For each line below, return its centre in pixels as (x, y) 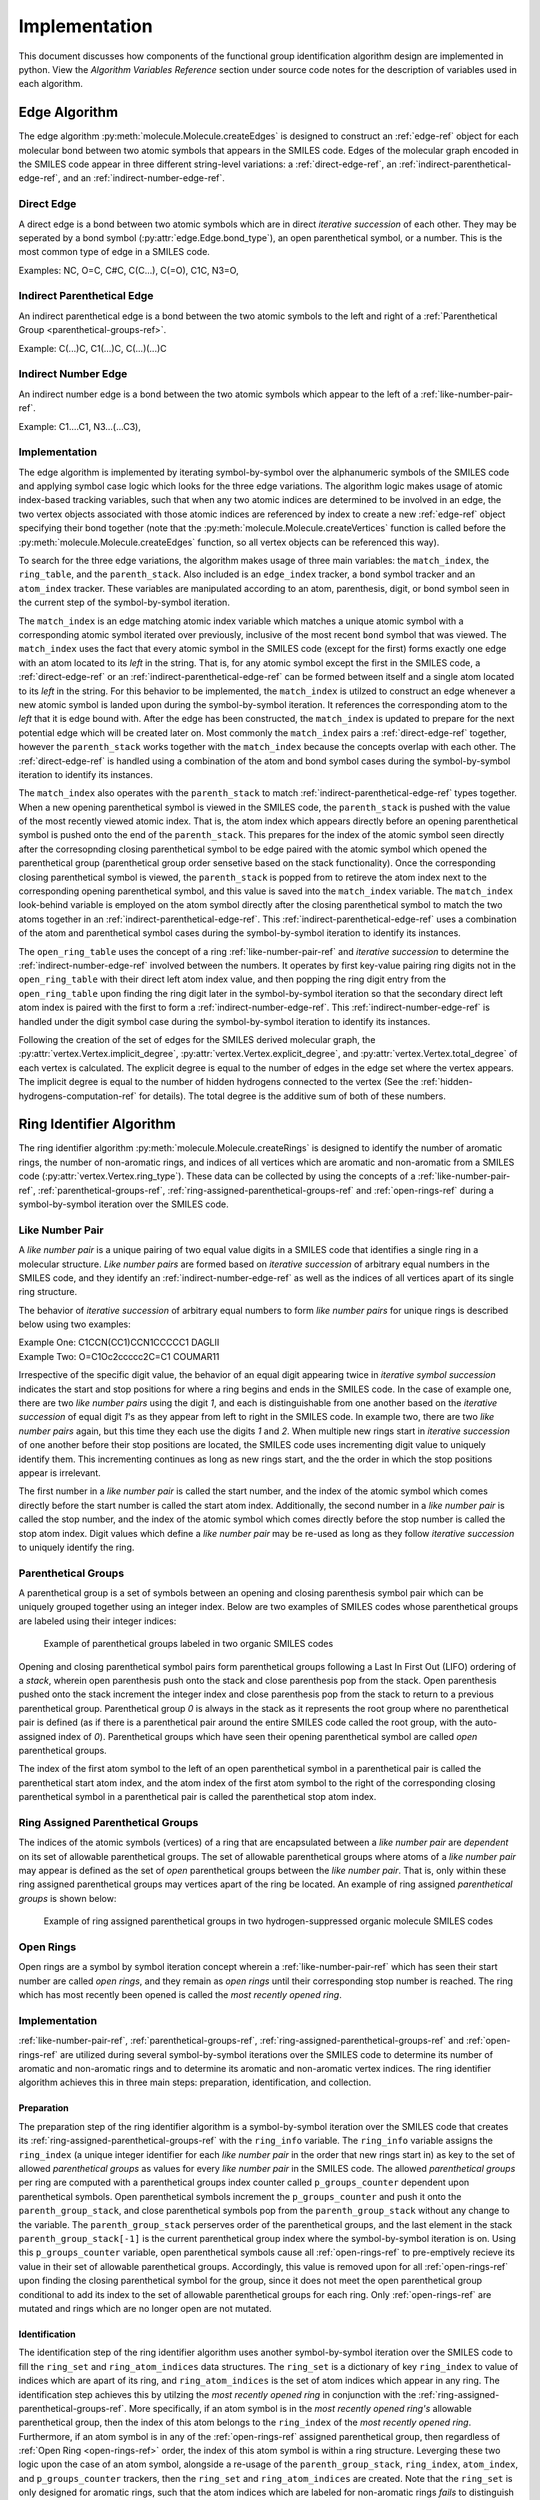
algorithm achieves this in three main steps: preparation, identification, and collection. (195, 2082)
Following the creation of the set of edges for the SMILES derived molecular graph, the (197, 1039)
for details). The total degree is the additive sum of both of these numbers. (292, 1096)
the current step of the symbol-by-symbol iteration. (124, 602)
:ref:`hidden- (447, 1082)
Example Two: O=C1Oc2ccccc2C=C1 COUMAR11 (119, 1356)
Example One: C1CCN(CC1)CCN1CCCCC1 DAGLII (119, 1342)
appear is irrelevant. (59, 1472)
